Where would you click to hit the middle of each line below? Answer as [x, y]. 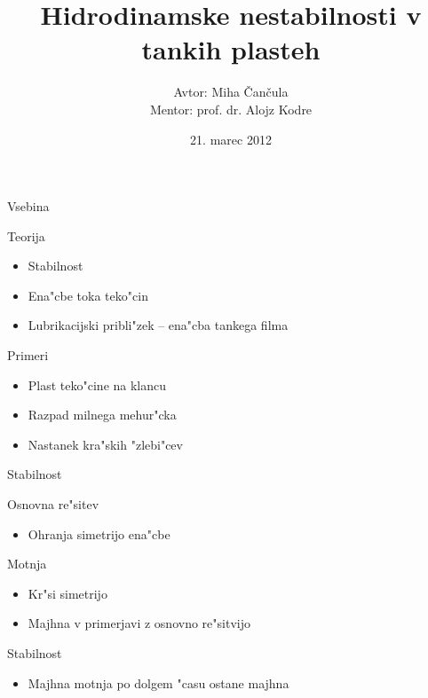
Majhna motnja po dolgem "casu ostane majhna [159, 682]
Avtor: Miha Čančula [231, 92]
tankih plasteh [231, 49]
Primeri [28, 355]
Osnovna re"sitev [53, 504]
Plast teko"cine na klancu [97, 384]
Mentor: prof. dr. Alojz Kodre [231, 109]
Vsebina [28, 206]
